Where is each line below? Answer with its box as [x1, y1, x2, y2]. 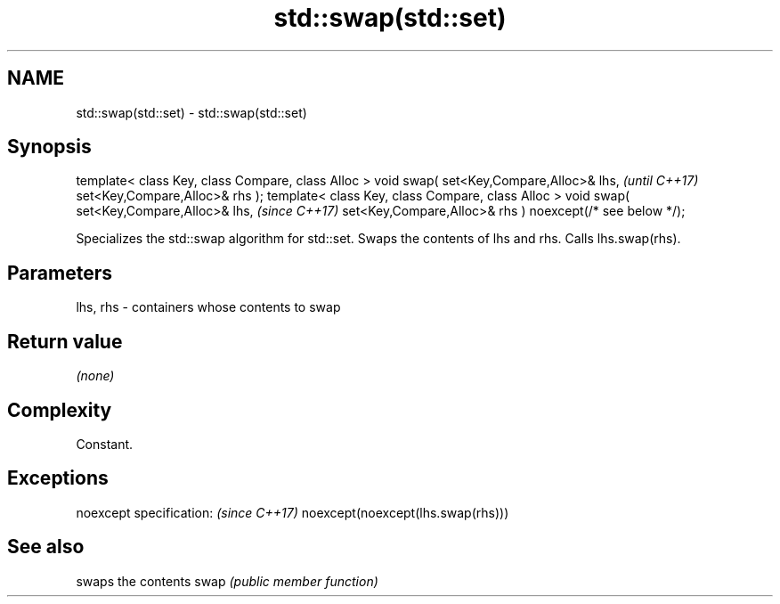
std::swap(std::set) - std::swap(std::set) [76, 104, 307, 120]
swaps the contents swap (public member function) [76, 573, 378, 589]
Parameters [7, 261, 112, 284]
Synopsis [7, 135, 92, 159]
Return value [7, 330, 123, 353]
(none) [76, 368, 115, 384]
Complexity [7, 398, 112, 421]
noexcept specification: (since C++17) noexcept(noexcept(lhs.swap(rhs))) [76, 504, 509, 520]
